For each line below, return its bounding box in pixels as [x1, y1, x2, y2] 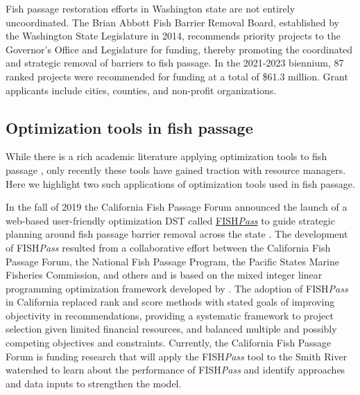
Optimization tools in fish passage [6, 116, 253, 138]
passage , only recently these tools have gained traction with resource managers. [6, 162, 346, 177]
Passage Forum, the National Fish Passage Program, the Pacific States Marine [6, 254, 339, 268]
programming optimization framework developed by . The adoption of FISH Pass [6, 281, 348, 295]
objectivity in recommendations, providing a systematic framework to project [6, 308, 334, 322]
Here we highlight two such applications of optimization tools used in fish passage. [6, 176, 355, 191]
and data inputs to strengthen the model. [6, 376, 182, 390]
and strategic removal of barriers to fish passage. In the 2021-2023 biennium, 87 [6, 55, 344, 70]
